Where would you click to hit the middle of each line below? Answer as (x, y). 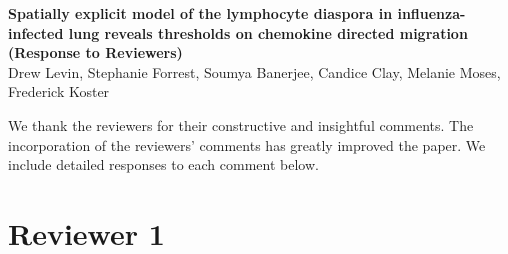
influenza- (431, 13)
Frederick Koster (59, 91)
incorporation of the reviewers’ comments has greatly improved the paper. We (247, 144)
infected (36, 32)
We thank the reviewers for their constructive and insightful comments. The (241, 124)
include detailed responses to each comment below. (163, 164)
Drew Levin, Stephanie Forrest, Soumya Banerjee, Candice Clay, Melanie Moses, (254, 71)
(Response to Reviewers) (95, 52)
